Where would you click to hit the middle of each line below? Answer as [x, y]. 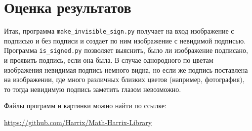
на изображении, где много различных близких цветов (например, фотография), [124, 79]
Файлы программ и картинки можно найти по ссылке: [85, 106]
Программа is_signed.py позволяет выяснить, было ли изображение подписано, [126, 50]
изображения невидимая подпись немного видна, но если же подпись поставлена [126, 69]
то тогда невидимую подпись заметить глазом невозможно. [93, 89]
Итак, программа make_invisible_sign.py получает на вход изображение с [119, 31]
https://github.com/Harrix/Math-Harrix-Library [78, 122]
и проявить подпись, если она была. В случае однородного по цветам [109, 60]
